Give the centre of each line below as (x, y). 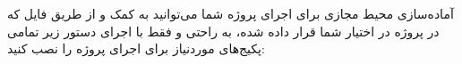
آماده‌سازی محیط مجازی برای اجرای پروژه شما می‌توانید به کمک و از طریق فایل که (231, 13)
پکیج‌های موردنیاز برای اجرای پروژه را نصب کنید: (136, 48)
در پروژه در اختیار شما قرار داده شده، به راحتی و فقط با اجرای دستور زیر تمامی (223, 31)
